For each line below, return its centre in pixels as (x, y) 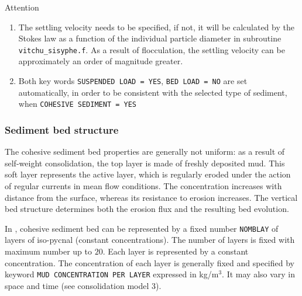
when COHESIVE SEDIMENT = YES (78, 104)
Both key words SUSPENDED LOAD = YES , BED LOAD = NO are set (133, 81)
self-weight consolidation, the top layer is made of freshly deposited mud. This (145, 163)
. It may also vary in (259, 274)
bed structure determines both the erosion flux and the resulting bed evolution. (147, 209)
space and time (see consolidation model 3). (83, 285)
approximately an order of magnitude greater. (101, 61)
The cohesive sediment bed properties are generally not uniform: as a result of (145, 152)
